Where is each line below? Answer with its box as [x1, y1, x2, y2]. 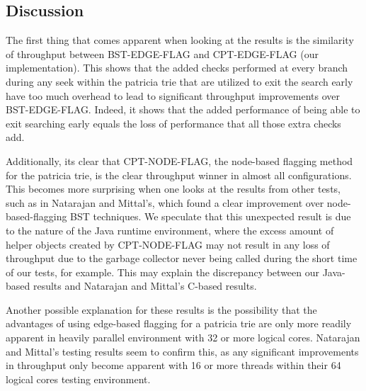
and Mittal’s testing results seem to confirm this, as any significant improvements [6, 344, 359, 358]
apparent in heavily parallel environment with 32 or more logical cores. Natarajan [6, 330, 360, 345]
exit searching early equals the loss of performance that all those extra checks [6, 115, 341, 130]
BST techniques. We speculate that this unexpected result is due [70, 209, 351, 224]
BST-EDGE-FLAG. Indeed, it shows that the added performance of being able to [6, 102, 360, 117]
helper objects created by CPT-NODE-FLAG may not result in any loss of [6, 237, 330, 251]
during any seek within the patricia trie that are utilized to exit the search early [6, 74, 353, 89]
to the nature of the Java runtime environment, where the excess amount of [6, 222, 334, 237]
